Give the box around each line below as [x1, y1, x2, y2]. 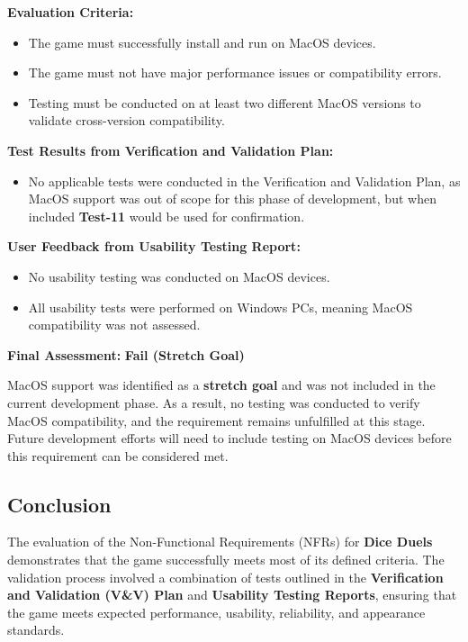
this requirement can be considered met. [7, 446, 229, 465]
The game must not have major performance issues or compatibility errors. [28, 63, 442, 82]
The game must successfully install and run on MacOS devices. [28, 32, 376, 51]
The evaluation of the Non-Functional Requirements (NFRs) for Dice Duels [7, 532, 433, 551]
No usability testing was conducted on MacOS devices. [28, 267, 330, 285]
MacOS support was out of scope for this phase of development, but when [28, 189, 436, 208]
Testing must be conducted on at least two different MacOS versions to [28, 93, 421, 112]
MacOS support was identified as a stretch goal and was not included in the [7, 375, 436, 394]
